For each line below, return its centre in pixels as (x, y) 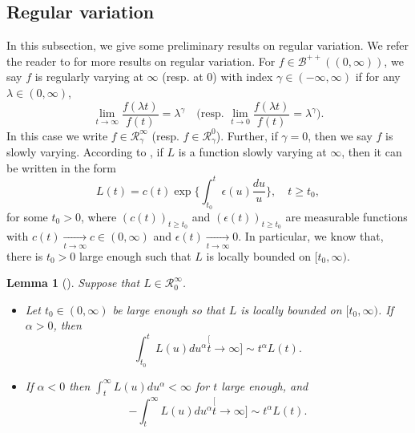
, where (99, 216)
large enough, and (265, 385)
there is (25, 255)
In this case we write (57, 135)
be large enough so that (169, 309)
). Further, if (247, 135)
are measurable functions (347, 216)
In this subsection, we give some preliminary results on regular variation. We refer (208, 45)
